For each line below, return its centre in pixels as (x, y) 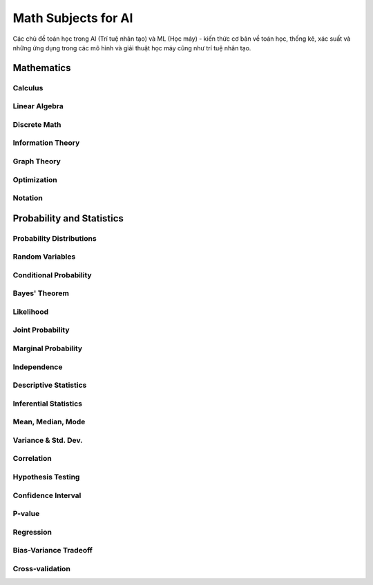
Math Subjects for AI (73, 18)
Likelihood (30, 312)
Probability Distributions (55, 238)
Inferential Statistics (48, 404)
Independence (38, 367)
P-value (26, 514)
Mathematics (42, 68)
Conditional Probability (52, 275)
